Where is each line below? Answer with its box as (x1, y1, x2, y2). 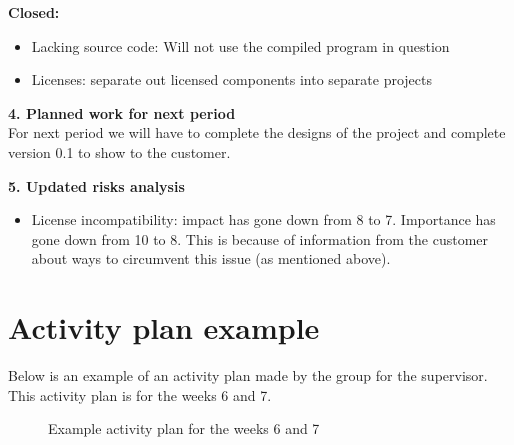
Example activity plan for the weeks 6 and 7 (48, 418, 320, 439)
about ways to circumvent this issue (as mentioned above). (31, 248, 391, 269)
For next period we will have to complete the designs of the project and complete (8, 122, 506, 143)
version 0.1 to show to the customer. (8, 141, 231, 162)
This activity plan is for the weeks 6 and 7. (8, 384, 272, 405)
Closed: (8, 2, 60, 22)
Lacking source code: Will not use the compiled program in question (31, 35, 450, 56)
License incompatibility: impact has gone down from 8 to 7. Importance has (31, 209, 496, 230)
